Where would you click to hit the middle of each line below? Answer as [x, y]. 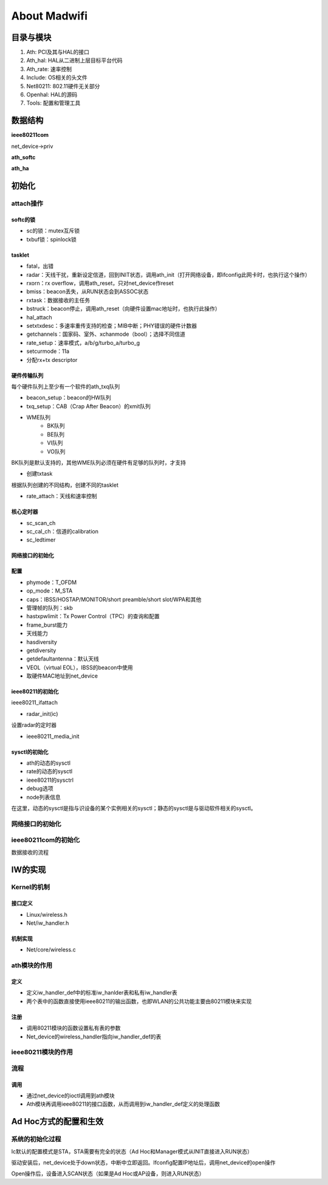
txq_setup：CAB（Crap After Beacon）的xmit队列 [89, 406]
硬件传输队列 [27, 375]
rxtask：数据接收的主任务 [58, 300]
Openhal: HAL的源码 [52, 95]
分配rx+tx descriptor [52, 360]
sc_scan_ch [41, 523]
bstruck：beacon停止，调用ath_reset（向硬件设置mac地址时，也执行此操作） [124, 309]
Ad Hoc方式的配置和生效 [57, 1121]
